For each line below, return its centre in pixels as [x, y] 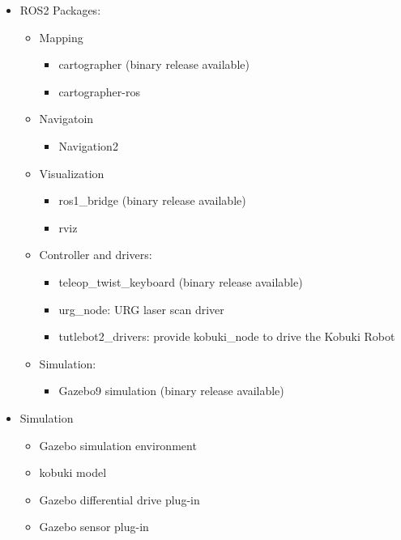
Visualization [72, 173]
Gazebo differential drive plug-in [119, 499]
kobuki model [73, 472]
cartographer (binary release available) [154, 64]
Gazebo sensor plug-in [94, 527]
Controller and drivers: [96, 255]
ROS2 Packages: [60, 10]
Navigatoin [66, 119]
